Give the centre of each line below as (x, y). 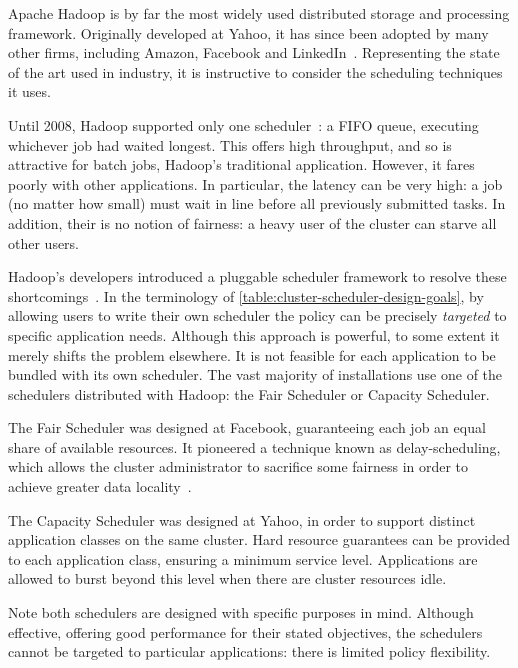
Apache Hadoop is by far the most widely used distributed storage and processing (259, 13)
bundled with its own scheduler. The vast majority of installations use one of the (255, 374)
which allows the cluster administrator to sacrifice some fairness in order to (238, 466)
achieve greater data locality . (100, 486)
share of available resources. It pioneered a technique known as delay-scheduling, (254, 446)
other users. (44, 242)
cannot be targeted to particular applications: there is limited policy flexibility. (249, 651)
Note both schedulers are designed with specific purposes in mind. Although (241, 612)
